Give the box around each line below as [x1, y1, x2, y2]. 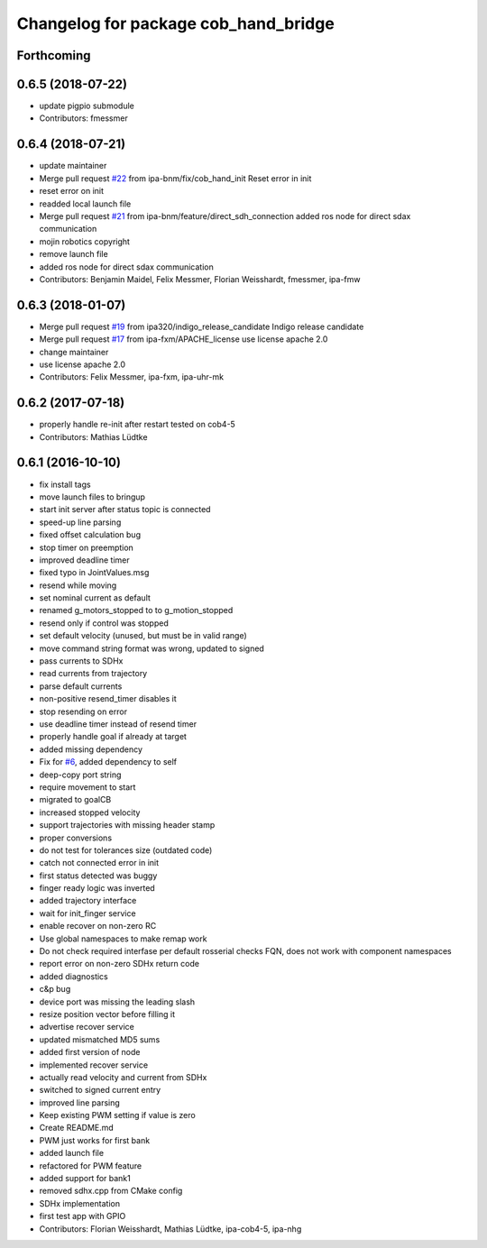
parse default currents [39, 681, 123, 692]
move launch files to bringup [39, 491, 146, 502]
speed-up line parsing [39, 517, 122, 528]
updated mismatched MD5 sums [39, 1033, 161, 1045]
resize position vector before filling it [39, 1008, 176, 1019]
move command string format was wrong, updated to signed [39, 643, 265, 654]
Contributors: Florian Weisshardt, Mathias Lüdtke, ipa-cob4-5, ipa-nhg [39, 1223, 302, 1234]
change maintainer [39, 346, 109, 357]
